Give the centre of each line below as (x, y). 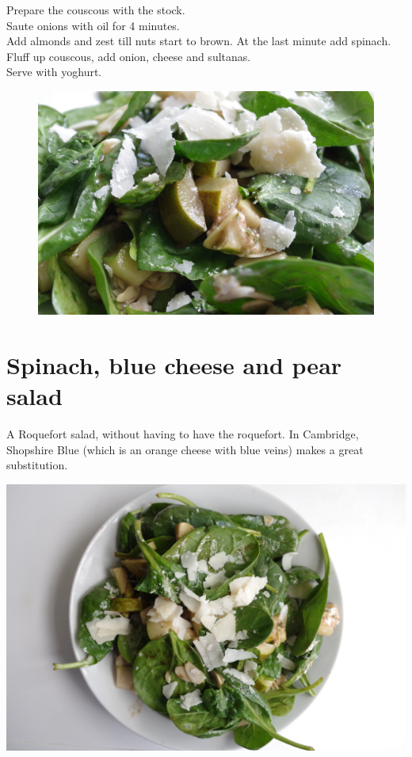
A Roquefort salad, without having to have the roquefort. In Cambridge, (183, 434)
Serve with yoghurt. (54, 72)
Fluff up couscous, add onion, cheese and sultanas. (129, 56)
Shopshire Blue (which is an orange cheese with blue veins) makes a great (185, 449)
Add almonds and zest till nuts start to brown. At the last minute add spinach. (199, 41)
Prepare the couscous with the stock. (96, 10)
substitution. (37, 465)
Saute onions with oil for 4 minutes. (93, 25)
